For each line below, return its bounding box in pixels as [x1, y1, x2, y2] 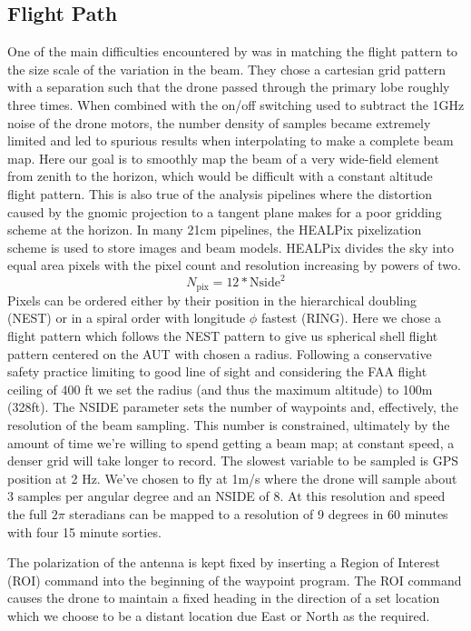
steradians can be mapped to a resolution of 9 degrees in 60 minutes [69, 505, 448, 523]
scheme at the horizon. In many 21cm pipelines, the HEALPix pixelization [7, 220, 422, 239]
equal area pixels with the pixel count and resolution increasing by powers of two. [7, 255, 461, 275]
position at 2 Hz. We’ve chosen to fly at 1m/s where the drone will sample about [7, 468, 457, 487]
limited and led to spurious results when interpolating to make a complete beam [7, 131, 454, 150]
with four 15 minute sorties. [7, 522, 162, 541]
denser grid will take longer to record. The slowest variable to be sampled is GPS [7, 451, 459, 470]
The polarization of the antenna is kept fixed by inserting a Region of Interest [7, 553, 440, 572]
